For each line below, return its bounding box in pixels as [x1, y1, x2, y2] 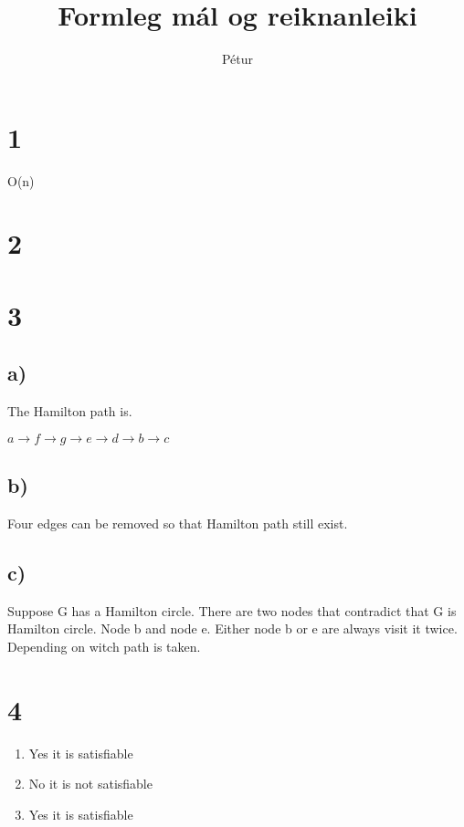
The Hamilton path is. [7, 402, 132, 421]
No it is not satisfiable [28, 774, 153, 793]
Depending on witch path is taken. [7, 636, 201, 655]
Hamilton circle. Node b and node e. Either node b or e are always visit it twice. [7, 619, 458, 638]
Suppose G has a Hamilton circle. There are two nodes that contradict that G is [7, 601, 457, 620]
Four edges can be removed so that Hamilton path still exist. [7, 514, 348, 532]
